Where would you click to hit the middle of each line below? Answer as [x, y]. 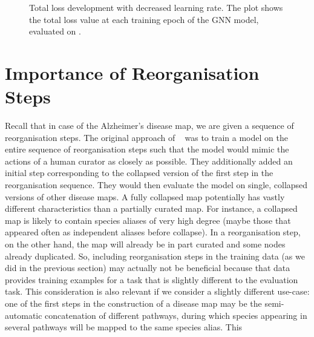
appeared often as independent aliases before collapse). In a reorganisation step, [153, 232]
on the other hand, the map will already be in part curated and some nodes [145, 244]
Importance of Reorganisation [132, 72]
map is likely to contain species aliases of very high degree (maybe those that [148, 220]
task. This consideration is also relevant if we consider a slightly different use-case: [157, 291]
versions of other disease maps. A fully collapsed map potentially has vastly [145, 196]
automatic [24, 315]
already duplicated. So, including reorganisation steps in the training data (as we [155, 256]
